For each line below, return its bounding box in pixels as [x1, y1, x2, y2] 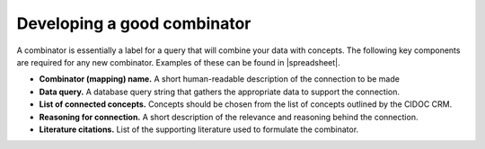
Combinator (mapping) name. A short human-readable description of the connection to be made [39, 74, 400, 84]
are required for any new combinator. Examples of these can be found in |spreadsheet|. [16, 57, 340, 67]
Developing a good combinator [16, 13, 251, 33]
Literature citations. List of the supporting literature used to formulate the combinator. [39, 124, 359, 135]
